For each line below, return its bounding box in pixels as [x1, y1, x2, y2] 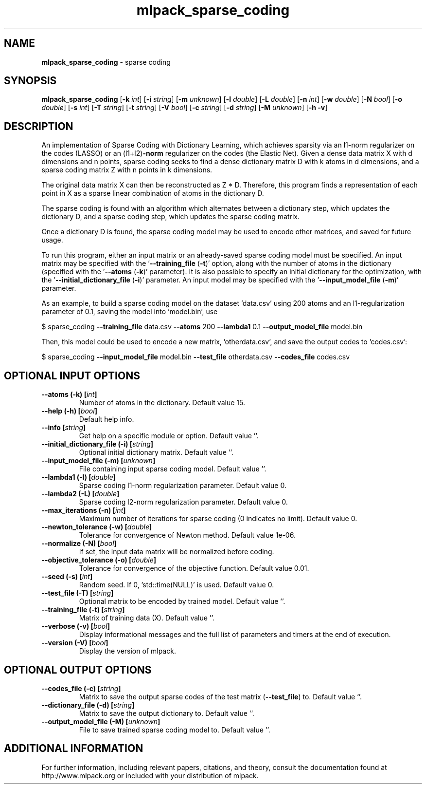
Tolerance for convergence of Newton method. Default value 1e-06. [79, 531, 296, 540]
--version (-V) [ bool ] [41, 638, 108, 647]
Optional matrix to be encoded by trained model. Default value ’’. [79, 597, 285, 606]
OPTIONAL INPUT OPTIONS [4, 369, 140, 382]
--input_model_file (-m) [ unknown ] [41, 456, 156, 465]
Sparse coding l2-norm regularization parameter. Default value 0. [79, 498, 288, 507]
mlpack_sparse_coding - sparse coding [41, 57, 171, 66]
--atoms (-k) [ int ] [41, 390, 97, 399]
